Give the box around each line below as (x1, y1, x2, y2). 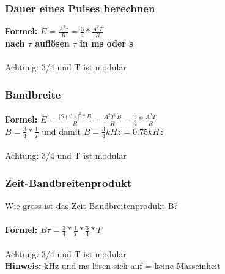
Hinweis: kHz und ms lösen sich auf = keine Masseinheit (5, 259, 221, 272)
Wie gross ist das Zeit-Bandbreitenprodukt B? (5, 199, 179, 212)
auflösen (35, 37, 70, 50)
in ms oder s (79, 37, 133, 50)
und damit (42, 124, 81, 137)
